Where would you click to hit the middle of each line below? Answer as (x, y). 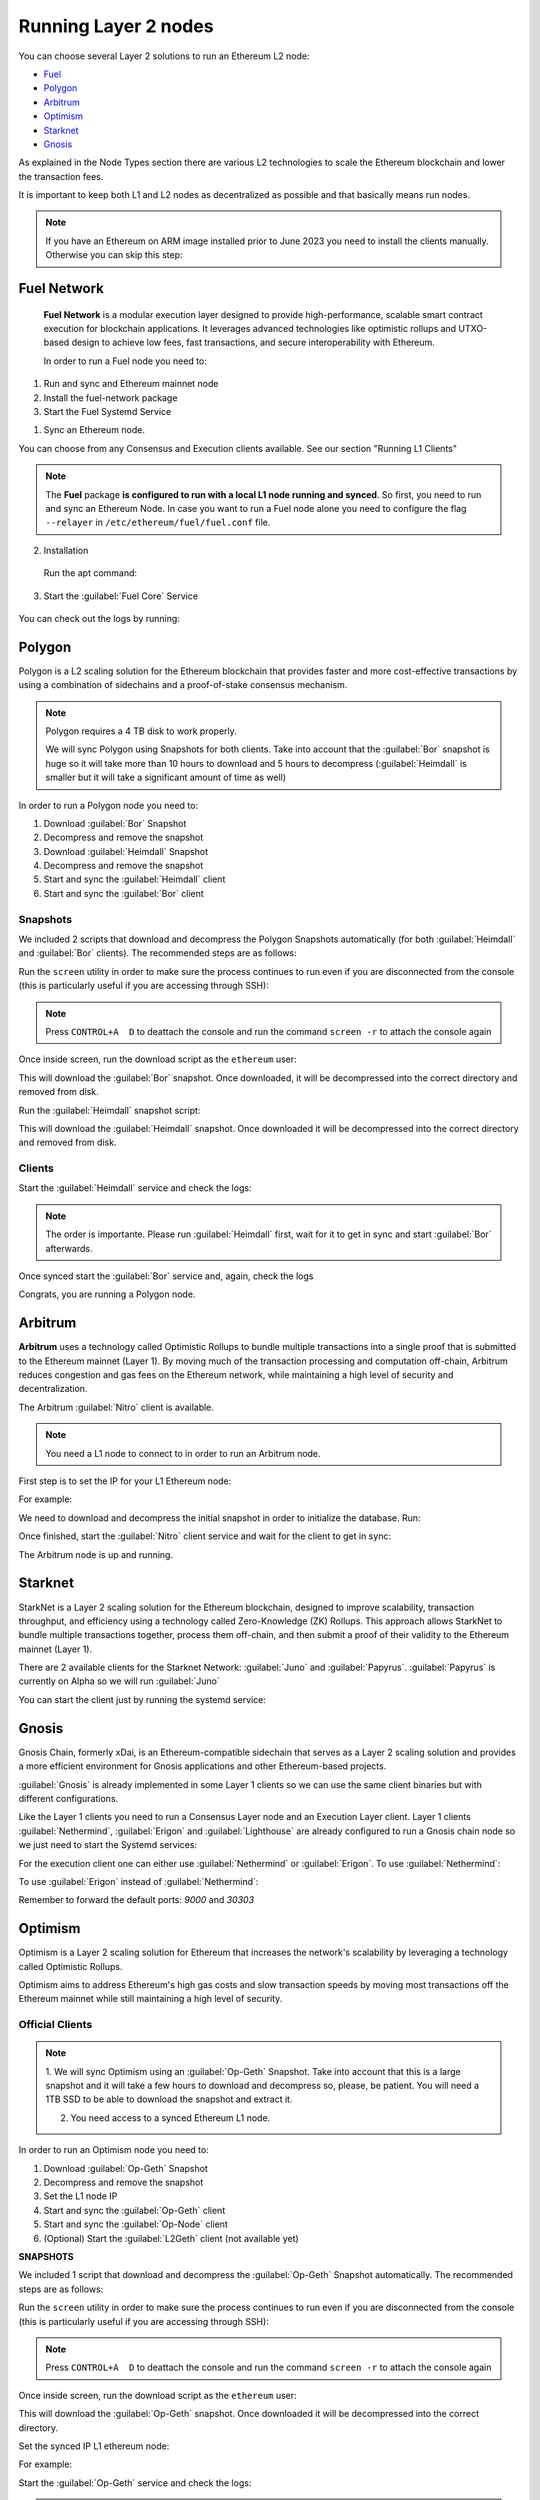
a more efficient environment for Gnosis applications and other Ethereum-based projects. (202, 1766)
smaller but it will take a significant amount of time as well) (166, 777)
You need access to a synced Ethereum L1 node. (170, 2117)
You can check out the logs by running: (99, 618)
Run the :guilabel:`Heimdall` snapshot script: (109, 1110)
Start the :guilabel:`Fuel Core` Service (121, 596)
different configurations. (68, 1798)
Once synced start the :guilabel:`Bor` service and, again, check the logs (166, 1276)
